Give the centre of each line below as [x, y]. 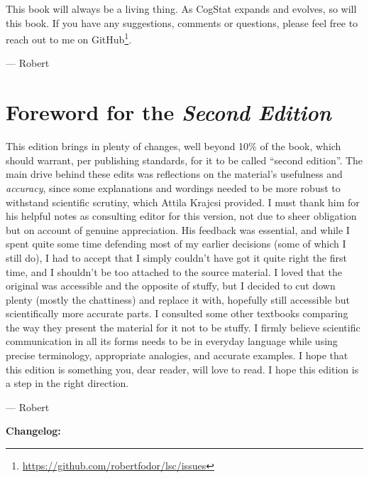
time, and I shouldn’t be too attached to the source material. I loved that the [174, 271]
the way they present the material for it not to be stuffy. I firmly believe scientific [183, 327]
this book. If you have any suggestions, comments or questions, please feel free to [182, 22]
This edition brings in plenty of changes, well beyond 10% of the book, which [174, 146]
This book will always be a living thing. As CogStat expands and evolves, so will [181, 9]
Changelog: [33, 431]
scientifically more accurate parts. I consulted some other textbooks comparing [177, 313]
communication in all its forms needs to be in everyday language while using [172, 341]
